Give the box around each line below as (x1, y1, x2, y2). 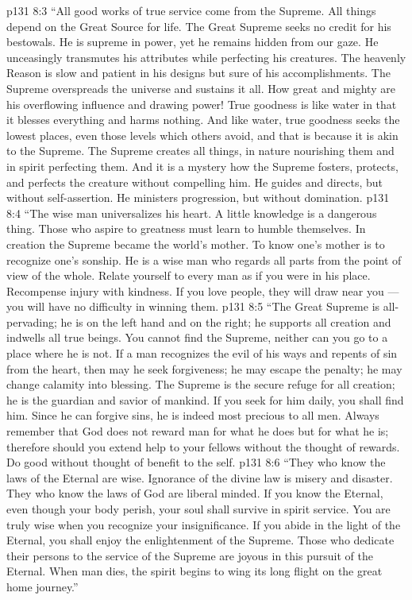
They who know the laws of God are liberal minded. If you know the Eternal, (6, 485, 383, 501)
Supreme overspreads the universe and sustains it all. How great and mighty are (6, 79, 395, 96)
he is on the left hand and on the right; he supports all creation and (60, 313, 391, 330)
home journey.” (6, 578, 79, 594)
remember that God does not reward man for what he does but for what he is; (6, 423, 389, 439)
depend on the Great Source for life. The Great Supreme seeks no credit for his (6, 17, 391, 34)
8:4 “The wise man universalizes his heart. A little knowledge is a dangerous (6, 204, 377, 221)
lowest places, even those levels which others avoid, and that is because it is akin (6, 126, 399, 143)
